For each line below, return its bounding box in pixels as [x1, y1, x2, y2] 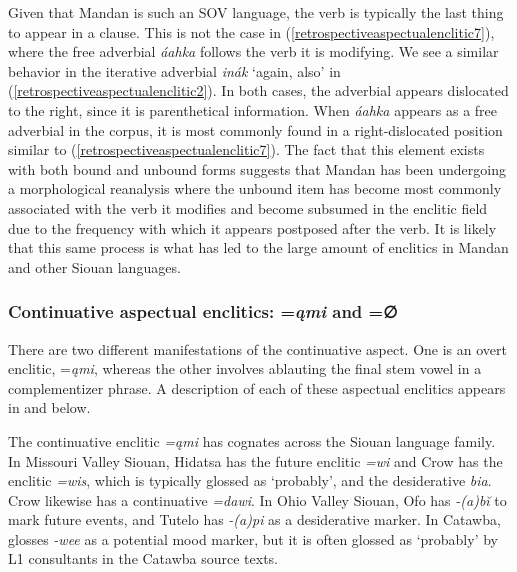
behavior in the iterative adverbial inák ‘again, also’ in [8, 60, 341, 81]
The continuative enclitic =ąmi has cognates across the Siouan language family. [8, 430, 496, 451]
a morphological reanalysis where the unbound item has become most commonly [8, 178, 502, 199]
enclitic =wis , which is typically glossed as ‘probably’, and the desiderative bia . [8, 470, 492, 491]
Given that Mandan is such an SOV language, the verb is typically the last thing [8, 2, 504, 22]
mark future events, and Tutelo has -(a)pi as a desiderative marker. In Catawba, [8, 509, 501, 530]
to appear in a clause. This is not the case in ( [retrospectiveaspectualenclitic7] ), [8, 21, 495, 42]
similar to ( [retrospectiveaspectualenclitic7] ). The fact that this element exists [8, 139, 485, 160]
